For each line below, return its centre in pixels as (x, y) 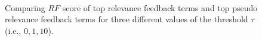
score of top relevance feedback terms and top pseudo (160, 7)
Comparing (25, 7)
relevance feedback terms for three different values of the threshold (127, 19)
